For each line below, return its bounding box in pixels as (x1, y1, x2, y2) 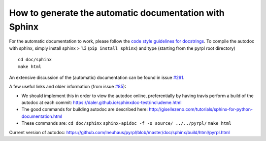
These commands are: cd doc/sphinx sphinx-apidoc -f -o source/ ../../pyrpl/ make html (21, 120, 232, 126)
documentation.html (21, 113, 63, 119)
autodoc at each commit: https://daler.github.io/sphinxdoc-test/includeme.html (21, 100, 182, 106)
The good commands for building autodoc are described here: (21, 106, 148, 112)
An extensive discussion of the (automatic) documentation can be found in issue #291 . (9, 74, 185, 80)
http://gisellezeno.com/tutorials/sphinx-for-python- (148, 106, 253, 112)
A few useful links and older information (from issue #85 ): (9, 84, 127, 90)
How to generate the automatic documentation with (9, 7, 225, 18)
